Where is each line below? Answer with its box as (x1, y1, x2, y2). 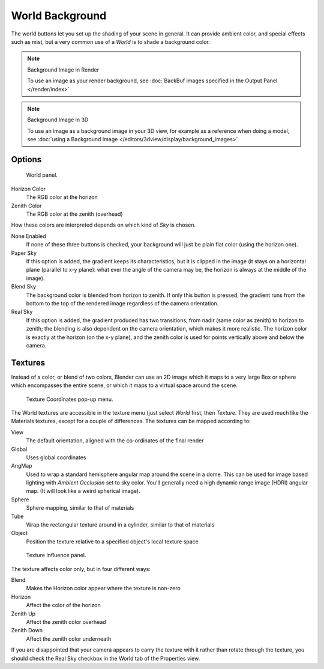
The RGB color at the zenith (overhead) (26, 210, 123, 218)
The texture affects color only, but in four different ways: (11, 565, 151, 572)
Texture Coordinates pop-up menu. (26, 396, 113, 403)
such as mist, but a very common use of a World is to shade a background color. (11, 38, 210, 45)
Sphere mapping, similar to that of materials (26, 504, 134, 512)
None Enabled (11, 232, 46, 240)
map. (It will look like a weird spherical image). (26, 487, 140, 495)
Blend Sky (11, 283, 37, 290)
